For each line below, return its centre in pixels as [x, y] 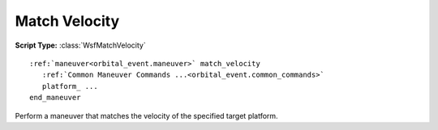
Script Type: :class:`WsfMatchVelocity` [80, 45]
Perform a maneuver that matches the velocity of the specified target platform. [147, 115]
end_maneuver [55, 98]
